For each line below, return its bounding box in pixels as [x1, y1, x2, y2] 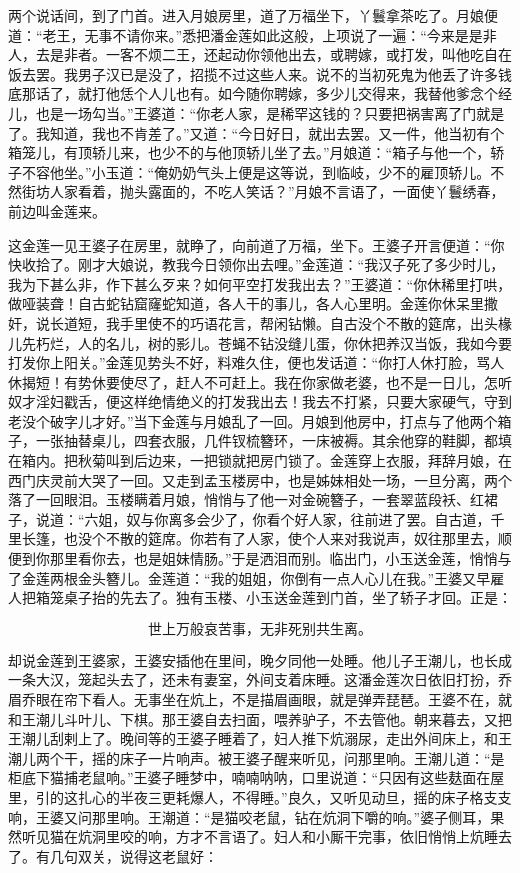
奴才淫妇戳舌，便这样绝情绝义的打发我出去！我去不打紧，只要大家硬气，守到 [8, 391, 512, 412]
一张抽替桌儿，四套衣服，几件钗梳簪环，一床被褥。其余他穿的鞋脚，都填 [35, 430, 512, 451]
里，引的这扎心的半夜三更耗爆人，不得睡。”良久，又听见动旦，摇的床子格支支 [8, 786, 512, 807]
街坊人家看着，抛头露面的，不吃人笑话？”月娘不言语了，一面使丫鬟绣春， [21, 181, 505, 202]
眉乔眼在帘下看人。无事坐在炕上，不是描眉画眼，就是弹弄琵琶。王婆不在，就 [8, 689, 512, 709]
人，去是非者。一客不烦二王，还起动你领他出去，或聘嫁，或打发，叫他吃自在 [8, 44, 512, 65]
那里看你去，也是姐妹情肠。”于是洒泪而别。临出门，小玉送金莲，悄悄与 [49, 548, 512, 569]
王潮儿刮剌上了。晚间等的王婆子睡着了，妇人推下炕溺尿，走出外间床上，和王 [8, 728, 512, 749]
